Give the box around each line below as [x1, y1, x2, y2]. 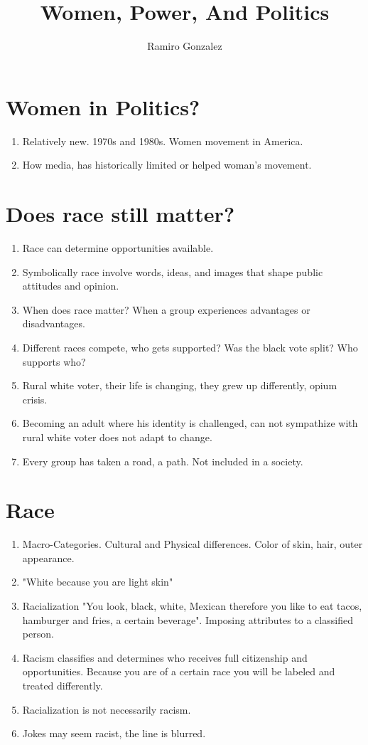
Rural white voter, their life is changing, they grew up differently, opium [22, 378, 337, 393]
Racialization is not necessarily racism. [22, 702, 191, 717]
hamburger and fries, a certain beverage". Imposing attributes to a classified [22, 612, 353, 627]
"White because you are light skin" [22, 574, 173, 589]
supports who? [22, 354, 86, 369]
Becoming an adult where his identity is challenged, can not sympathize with [22, 416, 358, 430]
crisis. [22, 391, 48, 406]
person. [22, 626, 54, 641]
